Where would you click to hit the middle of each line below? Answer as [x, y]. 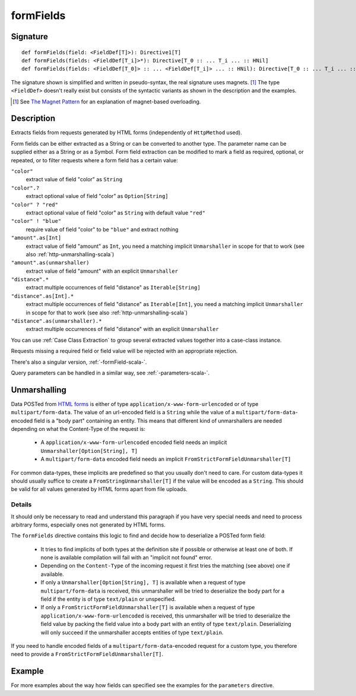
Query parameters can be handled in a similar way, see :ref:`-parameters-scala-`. [110, 373]
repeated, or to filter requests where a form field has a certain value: [94, 160]
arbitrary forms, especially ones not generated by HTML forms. [88, 525]
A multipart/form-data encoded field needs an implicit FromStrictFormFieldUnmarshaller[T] [166, 459]
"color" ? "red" [35, 204]
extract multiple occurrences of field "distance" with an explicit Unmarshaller [122, 329]
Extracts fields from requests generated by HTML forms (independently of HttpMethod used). [127, 133]
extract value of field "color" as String [74, 179]
